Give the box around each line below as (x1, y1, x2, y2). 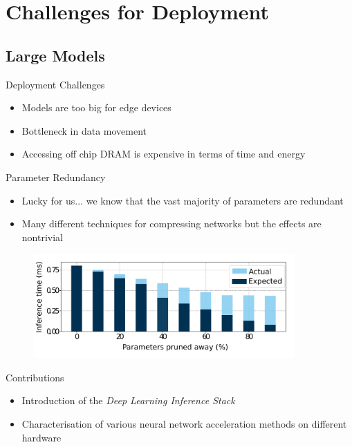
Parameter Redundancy (6, 169, 106, 184)
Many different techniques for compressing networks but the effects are (21, 216, 322, 231)
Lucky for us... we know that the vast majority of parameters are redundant (21, 193, 344, 207)
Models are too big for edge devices (21, 100, 172, 115)
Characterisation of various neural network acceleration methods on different (21, 417, 347, 431)
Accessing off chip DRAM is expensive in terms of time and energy (21, 146, 306, 161)
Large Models (6, 44, 105, 66)
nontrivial (21, 229, 63, 244)
